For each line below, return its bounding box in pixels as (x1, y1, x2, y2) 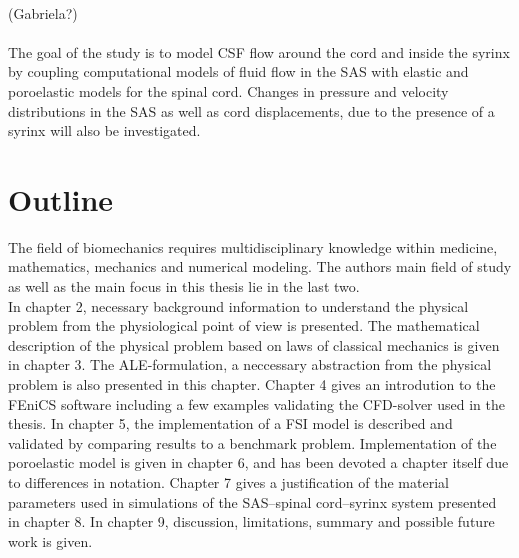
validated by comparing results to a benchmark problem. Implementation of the (8, 432, 497, 453)
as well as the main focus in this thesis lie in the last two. (8, 276, 360, 297)
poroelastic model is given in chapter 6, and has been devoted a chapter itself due (8, 452, 509, 473)
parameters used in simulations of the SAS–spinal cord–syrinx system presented (8, 491, 497, 512)
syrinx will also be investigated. (8, 120, 201, 141)
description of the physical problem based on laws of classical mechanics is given (8, 334, 500, 355)
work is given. (8, 530, 93, 551)
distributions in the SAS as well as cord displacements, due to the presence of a (8, 100, 495, 121)
